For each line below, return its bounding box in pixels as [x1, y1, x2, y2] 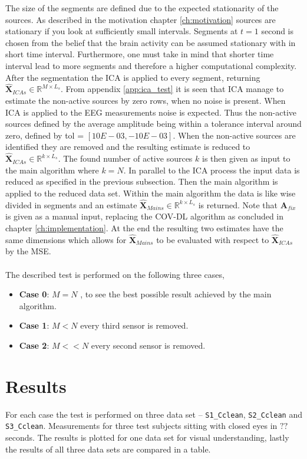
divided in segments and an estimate [5, 198, 137, 211]
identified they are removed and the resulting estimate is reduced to [5, 140, 250, 153]
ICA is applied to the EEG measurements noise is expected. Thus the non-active [5, 106, 297, 118]
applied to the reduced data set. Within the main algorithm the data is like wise [5, 186, 296, 199]
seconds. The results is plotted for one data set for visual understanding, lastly [5, 431, 289, 443]
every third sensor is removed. [80, 319, 189, 332]
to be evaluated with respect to [156, 233, 269, 245]
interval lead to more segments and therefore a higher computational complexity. [5, 59, 297, 71]
